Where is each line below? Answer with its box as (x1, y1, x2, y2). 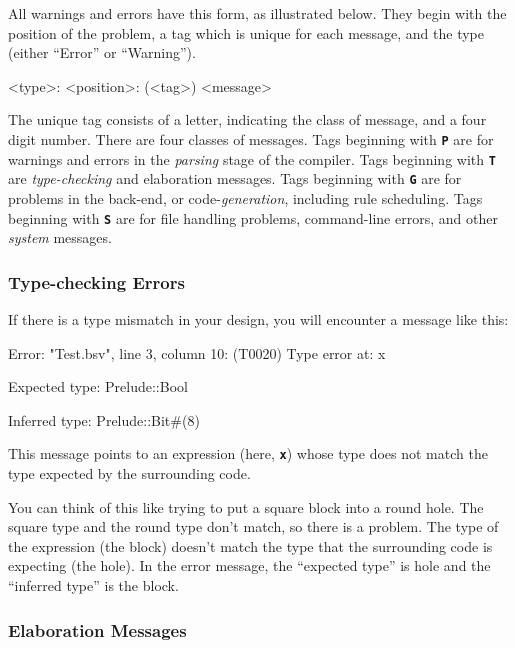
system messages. (8, 227, 112, 248)
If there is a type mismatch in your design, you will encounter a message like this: (8, 309, 509, 329)
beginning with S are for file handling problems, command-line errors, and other (8, 207, 498, 228)
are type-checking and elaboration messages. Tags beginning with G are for (8, 168, 462, 189)
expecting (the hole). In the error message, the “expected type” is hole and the (8, 555, 491, 576)
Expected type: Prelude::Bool (8, 376, 188, 397)
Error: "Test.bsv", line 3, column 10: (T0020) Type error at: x (8, 342, 386, 363)
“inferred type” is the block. (8, 575, 179, 595)
